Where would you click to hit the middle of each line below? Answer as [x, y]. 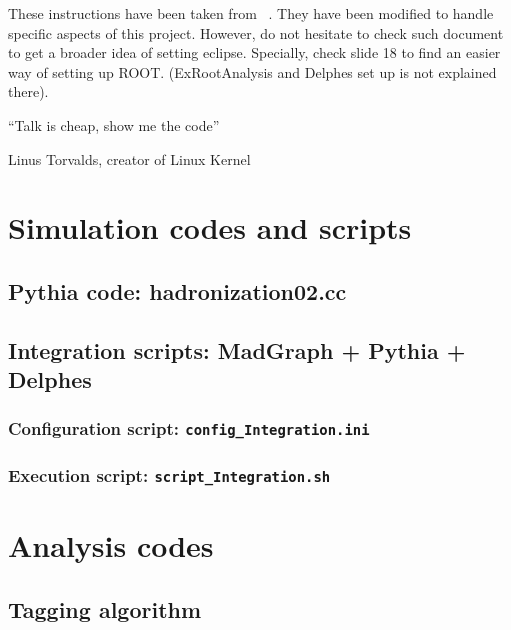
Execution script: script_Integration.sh [169, 474]
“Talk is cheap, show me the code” [114, 124]
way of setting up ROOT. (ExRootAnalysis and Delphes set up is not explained [252, 71]
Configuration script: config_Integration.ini [189, 428]
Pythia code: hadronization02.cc [177, 290]
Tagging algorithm [105, 609]
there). [28, 91]
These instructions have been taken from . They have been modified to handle [251, 13]
